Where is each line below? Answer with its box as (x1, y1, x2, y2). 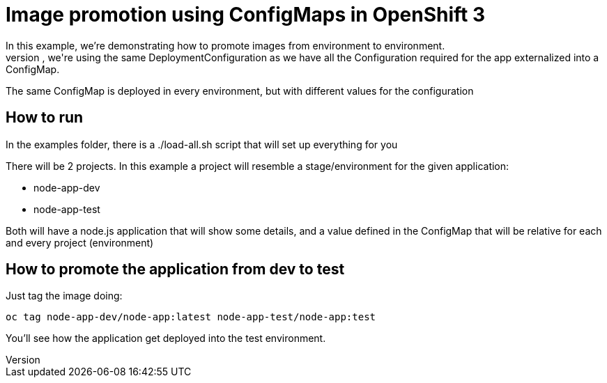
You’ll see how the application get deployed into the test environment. (6, 332, 326, 345)
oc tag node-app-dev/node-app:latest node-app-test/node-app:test (6, 311, 376, 323)
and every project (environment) (6, 236, 154, 249)
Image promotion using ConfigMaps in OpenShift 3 (6, 3, 486, 26)
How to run (6, 109, 84, 127)
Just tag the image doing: (6, 290, 123, 302)
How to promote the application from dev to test (6, 260, 345, 279)
